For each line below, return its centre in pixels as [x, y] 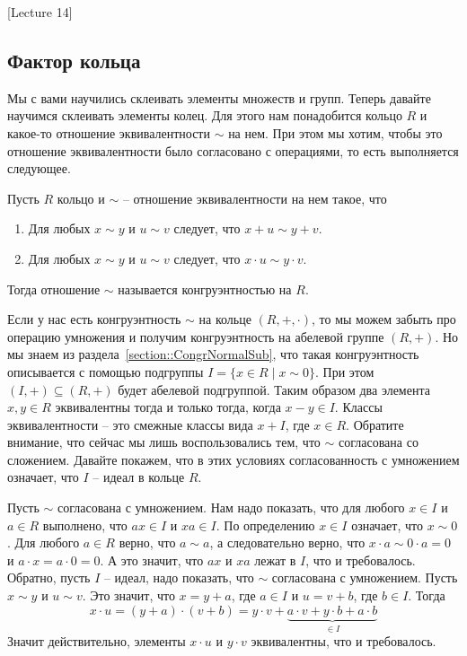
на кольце [225, 319]
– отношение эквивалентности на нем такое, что [255, 198]
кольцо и [81, 198]
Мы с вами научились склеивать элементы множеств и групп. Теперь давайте [219, 97]
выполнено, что [85, 525]
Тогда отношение [54, 289]
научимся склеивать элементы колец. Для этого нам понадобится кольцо [205, 115]
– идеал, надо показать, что [179, 577]
